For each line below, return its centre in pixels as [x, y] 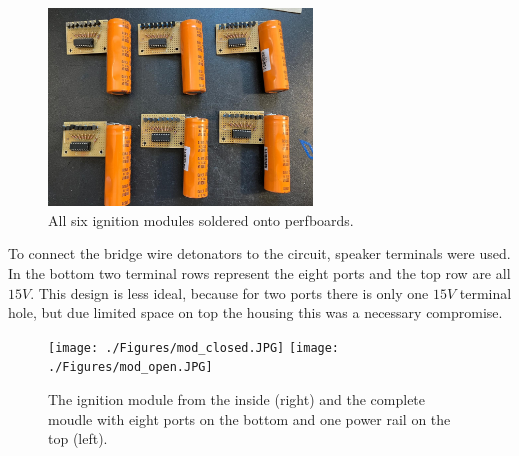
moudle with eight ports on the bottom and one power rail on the [249, 418]
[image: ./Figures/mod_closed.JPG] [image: [194, 347]
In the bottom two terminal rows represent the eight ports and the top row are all [259, 272]
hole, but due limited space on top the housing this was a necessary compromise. [255, 312]
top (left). [78, 438]
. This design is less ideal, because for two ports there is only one [229, 292]
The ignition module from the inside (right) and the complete [237, 399]
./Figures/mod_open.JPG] [130, 367]
